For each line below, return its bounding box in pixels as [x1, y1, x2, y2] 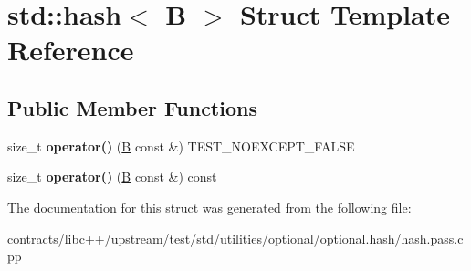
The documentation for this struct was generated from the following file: [7, 197, 412, 216]
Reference [7, 31, 134, 68]
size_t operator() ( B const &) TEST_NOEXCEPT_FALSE [7, 136, 355, 155]
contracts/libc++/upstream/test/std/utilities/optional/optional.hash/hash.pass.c [7, 228, 464, 247]
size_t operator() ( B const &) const [7, 167, 217, 186]
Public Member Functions [7, 93, 257, 121]
